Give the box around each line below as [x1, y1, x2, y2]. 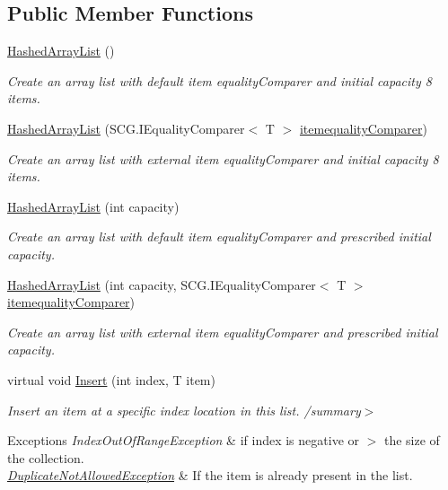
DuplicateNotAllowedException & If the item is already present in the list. [7, 466, 413, 485]
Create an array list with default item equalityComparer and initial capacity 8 [7, 71, 432, 90]
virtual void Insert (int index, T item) [7, 370, 215, 389]
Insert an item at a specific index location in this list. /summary [7, 400, 361, 419]
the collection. [7, 448, 84, 467]
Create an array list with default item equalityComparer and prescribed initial [7, 227, 431, 246]
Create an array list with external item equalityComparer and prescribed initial [7, 322, 438, 341]
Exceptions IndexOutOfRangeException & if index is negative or [7, 431, 359, 450]
